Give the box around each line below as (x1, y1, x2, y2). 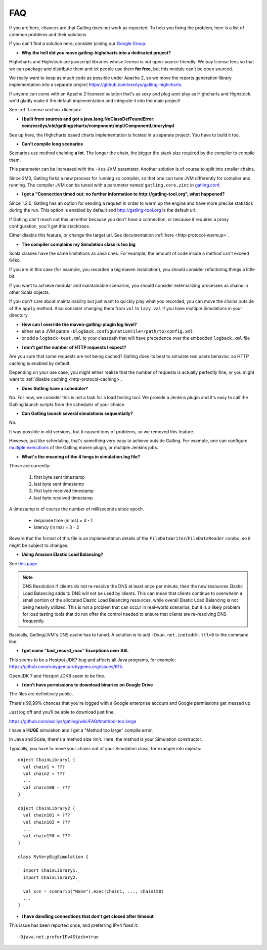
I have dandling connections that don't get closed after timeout (21, 913, 154, 919)
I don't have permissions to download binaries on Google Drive (21, 682, 153, 688)
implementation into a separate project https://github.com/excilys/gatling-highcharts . (9, 82, 183, 88)
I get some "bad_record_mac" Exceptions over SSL (21, 648, 129, 654)
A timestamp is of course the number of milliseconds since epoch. (9, 506, 144, 512)
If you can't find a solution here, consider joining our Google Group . (9, 41, 147, 46)
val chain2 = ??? (23, 770, 65, 776)
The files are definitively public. (9, 691, 74, 697)
